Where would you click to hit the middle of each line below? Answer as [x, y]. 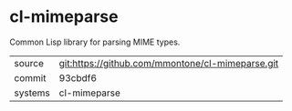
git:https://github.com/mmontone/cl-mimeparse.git [169, 63]
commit [30, 77]
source [29, 63]
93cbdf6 [78, 77]
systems [32, 93]
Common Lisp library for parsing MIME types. [95, 42]
